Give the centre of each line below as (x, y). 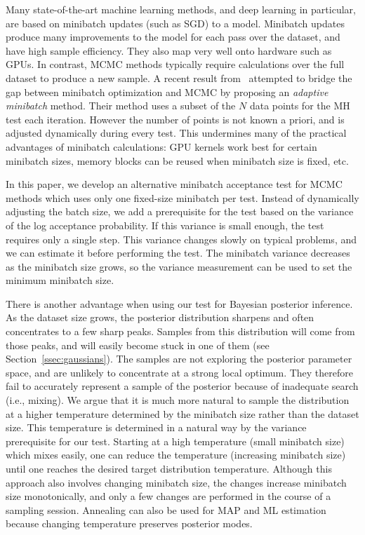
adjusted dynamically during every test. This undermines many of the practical (176, 133)
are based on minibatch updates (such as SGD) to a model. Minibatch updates (175, 23)
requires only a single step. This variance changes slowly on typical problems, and (181, 239)
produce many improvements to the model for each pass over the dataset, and (173, 37)
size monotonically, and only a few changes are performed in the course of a (168, 496)
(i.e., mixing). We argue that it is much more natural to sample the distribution (178, 400)
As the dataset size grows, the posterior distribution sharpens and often (160, 317)
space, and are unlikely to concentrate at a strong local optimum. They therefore (179, 372)
